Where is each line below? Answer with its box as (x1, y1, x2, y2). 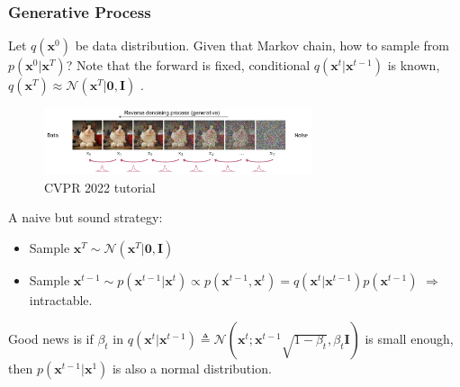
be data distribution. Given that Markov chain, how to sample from (75, 36, 449, 55)
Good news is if (8, 329, 94, 348)
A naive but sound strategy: (8, 208, 163, 227)
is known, (387, 56, 440, 75)
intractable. (29, 290, 93, 309)
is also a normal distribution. (112, 359, 272, 378)
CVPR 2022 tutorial (44, 177, 156, 196)
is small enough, (365, 329, 454, 348)
